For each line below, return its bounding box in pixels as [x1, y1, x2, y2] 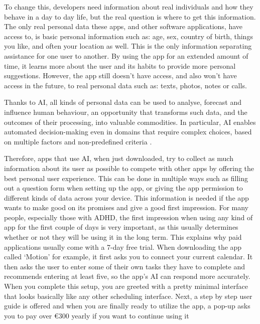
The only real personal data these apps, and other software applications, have [4, 21, 242, 32]
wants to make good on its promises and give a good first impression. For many [4, 202, 248, 213]
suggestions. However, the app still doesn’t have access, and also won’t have [4, 70, 237, 81]
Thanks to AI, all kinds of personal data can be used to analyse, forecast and [4, 97, 242, 107]
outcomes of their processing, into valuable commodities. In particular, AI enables [4, 116, 256, 127]
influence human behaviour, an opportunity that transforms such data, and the [4, 106, 247, 117]
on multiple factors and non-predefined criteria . [4, 136, 152, 146]
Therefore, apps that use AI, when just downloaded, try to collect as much [4, 153, 233, 164]
